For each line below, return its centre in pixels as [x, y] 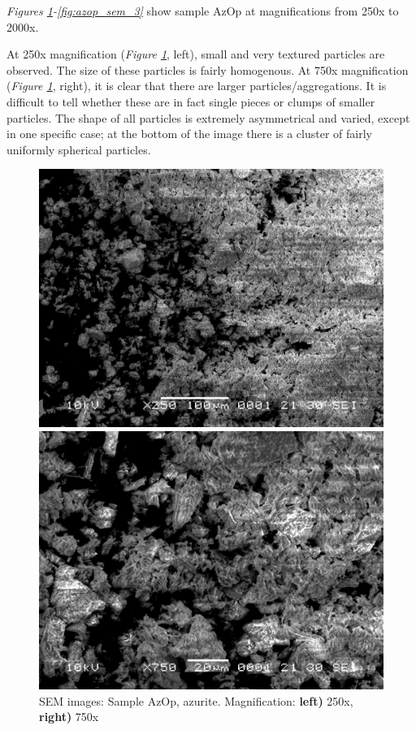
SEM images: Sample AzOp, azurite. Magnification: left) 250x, [196, 700]
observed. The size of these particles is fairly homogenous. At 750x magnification [208, 69]
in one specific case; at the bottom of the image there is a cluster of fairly [189, 134]
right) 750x [69, 717]
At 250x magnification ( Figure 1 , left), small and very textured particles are [196, 54]
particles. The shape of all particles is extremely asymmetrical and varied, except [208, 117]
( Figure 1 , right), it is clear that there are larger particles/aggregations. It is [197, 86]
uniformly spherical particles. [79, 149]
